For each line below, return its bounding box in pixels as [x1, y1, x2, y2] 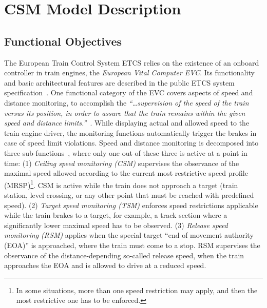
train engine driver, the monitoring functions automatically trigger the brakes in [4, 127, 257, 138]
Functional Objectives [4, 33, 122, 49]
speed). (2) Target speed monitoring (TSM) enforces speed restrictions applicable [4, 199, 258, 210]
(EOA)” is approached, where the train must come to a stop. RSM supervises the [4, 239, 260, 250]
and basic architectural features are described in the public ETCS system [4, 77, 235, 88]
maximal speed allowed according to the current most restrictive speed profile [4, 168, 248, 178]
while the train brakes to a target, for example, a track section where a [4, 210, 227, 220]
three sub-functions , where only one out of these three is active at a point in [4, 147, 247, 158]
